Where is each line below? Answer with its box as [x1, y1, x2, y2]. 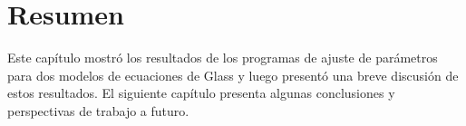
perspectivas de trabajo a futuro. [7, 101, 189, 120]
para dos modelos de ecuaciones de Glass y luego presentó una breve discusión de [7, 65, 459, 84]
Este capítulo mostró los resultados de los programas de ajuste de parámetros [7, 48, 438, 67]
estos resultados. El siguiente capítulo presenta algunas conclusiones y [7, 83, 395, 102]
